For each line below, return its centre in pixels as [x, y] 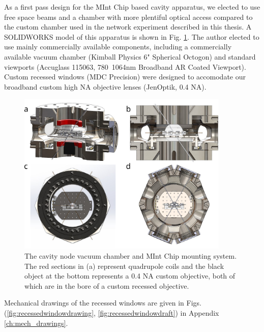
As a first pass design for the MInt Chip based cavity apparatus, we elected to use [132, 7]
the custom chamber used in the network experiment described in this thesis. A [128, 27]
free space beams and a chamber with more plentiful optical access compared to [128, 17]
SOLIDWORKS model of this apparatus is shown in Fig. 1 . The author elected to [132, 36]
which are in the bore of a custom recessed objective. [107, 285]
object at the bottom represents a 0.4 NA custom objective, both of [130, 276]
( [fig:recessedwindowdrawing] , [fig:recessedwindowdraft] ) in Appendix [112, 312]
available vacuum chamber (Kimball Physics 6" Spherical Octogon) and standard [130, 56]
